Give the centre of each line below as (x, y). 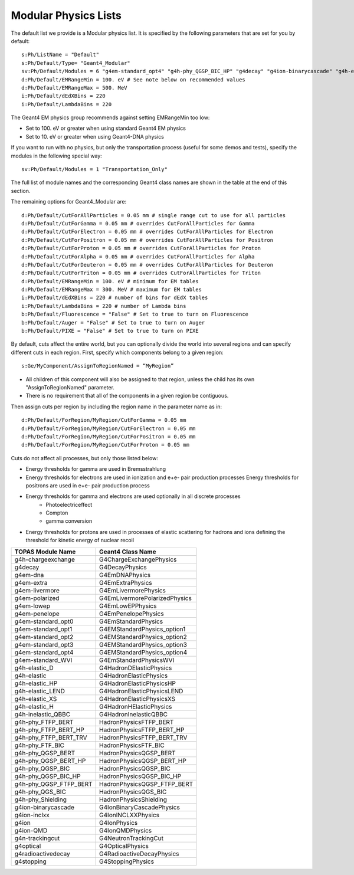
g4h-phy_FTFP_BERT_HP (50, 730)
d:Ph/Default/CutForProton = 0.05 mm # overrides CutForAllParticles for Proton (141, 248)
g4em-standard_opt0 (44, 621)
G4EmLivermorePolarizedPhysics (145, 598)
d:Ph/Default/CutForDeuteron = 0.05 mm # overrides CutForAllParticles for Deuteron (147, 265)
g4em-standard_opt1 (43, 629)
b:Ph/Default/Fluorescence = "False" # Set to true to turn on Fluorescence (135, 314)
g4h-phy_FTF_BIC (40, 745)
